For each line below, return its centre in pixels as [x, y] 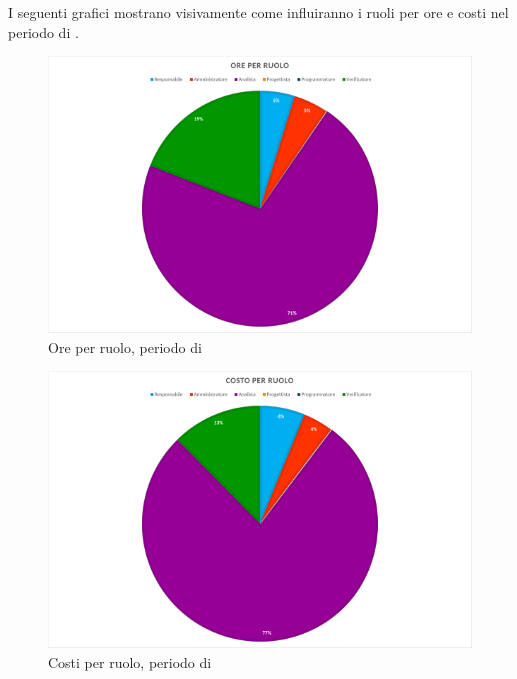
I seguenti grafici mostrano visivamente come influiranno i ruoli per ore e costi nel [258, 12]
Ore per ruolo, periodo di [125, 346]
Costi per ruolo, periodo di [130, 661]
